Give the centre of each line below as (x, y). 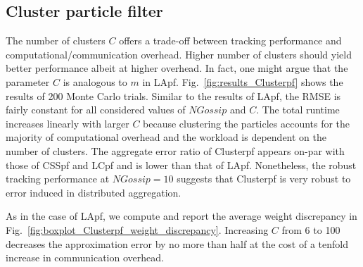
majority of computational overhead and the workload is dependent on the (166, 137)
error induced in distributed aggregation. (94, 192)
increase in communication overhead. (85, 257)
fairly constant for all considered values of (96, 110)
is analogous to (95, 81)
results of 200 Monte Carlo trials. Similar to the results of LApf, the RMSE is (173, 95)
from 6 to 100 (311, 229)
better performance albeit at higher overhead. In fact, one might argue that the (177, 68)
